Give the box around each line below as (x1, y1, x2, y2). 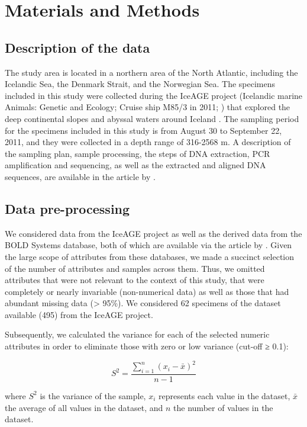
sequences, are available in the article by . (5, 170, 156, 182)
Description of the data (5, 38, 150, 56)
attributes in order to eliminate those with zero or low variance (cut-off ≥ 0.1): (5, 340, 289, 352)
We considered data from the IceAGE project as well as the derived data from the (5, 227, 302, 239)
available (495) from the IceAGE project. (5, 308, 153, 320)
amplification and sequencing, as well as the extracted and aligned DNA (5, 159, 266, 171)
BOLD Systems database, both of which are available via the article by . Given (5, 239, 292, 251)
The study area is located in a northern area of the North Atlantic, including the (5, 66, 298, 78)
